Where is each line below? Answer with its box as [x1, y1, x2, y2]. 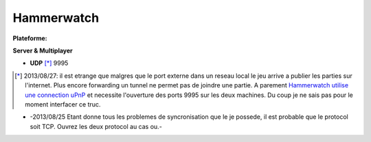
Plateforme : [12, 34, 47, 42]
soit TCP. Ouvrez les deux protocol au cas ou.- [30, 122, 163, 130]
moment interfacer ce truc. [25, 100, 101, 109]
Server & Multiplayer [12, 46, 74, 55]
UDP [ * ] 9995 [30, 59, 69, 68]
